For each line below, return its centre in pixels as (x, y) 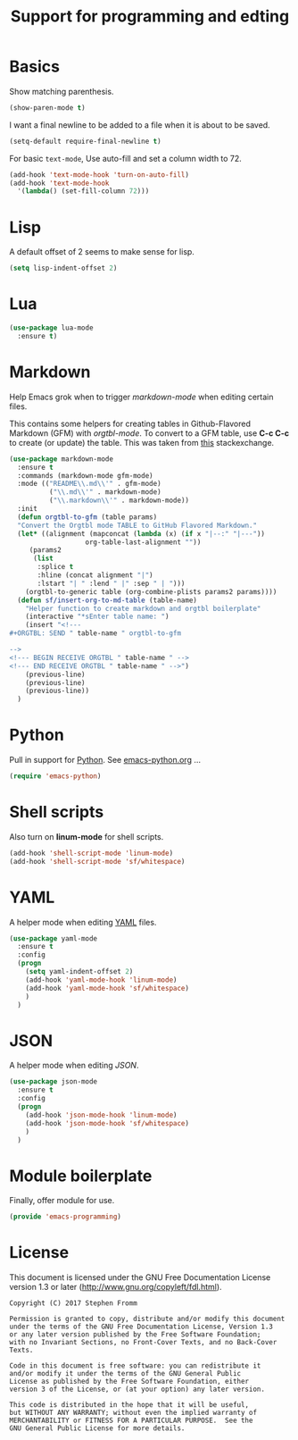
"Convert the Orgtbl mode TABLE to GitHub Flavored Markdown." (137, 525)
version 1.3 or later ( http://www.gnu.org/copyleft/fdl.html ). (116, 1287)
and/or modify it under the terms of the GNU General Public (125, 1374)
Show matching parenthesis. (62, 91)
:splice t (55, 567)
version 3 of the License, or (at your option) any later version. (137, 1390)
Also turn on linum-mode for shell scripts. (87, 836)
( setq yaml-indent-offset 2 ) (79, 972)
